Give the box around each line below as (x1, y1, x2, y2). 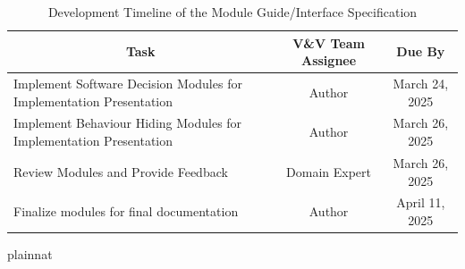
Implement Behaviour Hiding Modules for (13, 113, 242, 132)
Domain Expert (286, 162, 372, 181)
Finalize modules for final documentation (13, 202, 239, 221)
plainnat (7, 245, 53, 264)
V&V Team (292, 33, 365, 52)
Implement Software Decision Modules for (13, 74, 242, 93)
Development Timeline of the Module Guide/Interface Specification (47, 3, 418, 21)
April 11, (396, 193, 445, 212)
